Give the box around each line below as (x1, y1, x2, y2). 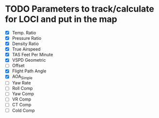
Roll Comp (12, 85, 33, 91)
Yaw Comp (12, 91, 34, 97)
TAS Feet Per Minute (12, 52, 53, 58)
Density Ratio (12, 41, 39, 47)
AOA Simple (12, 74, 33, 81)
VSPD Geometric (12, 57, 46, 63)
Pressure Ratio (12, 35, 42, 41)
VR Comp (12, 96, 32, 102)
